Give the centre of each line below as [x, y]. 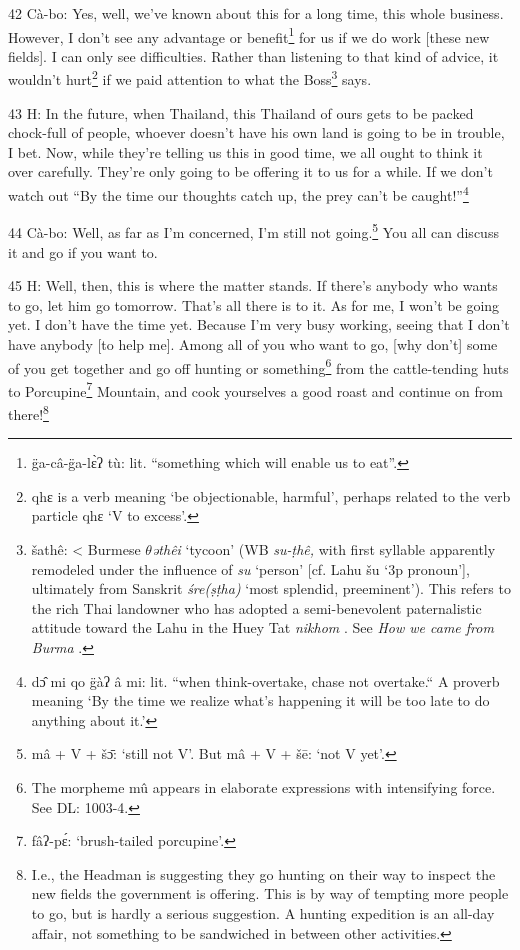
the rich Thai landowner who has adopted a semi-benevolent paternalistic [256, 607]
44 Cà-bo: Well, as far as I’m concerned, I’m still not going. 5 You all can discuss [253, 230]
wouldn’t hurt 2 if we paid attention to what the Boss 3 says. [190, 78]
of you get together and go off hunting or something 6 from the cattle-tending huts [258, 366]
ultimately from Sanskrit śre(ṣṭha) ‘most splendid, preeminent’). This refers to [271, 588]
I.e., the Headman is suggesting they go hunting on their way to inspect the [263, 873]
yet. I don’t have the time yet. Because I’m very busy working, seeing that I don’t [259, 324]
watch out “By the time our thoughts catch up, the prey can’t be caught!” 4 [238, 193]
